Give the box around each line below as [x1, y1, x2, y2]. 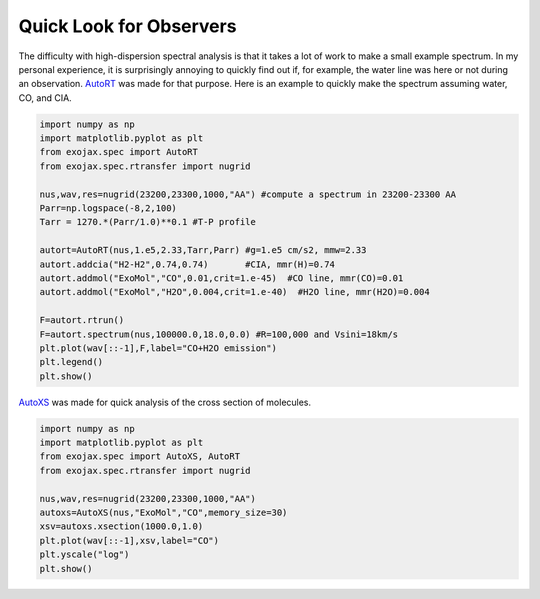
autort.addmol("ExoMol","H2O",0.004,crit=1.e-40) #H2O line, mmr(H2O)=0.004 [39, 286, 430, 298]
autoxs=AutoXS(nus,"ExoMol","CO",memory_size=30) [39, 507, 288, 519]
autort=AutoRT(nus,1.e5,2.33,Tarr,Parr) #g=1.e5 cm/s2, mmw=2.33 [39, 245, 367, 256]
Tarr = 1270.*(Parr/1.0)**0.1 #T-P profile [39, 216, 257, 228]
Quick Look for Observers [18, 15, 237, 37]
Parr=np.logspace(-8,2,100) [39, 203, 177, 214]
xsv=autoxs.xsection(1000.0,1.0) [39, 521, 204, 532]
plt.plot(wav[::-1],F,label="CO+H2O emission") [39, 342, 277, 354]
